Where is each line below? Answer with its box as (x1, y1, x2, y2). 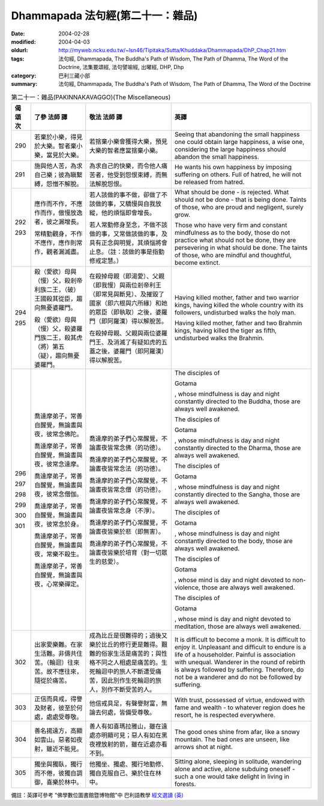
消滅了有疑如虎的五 (113, 338, 168, 346)
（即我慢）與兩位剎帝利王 (89, 281, 162, 289)
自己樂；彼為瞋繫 (34, 170, 83, 179)
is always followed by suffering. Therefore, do (174, 665, 304, 673)
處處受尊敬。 (46, 712, 83, 721)
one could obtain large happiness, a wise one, (174, 137, 305, 146)
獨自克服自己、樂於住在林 (89, 769, 162, 777)
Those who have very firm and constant (174, 221, 287, 229)
